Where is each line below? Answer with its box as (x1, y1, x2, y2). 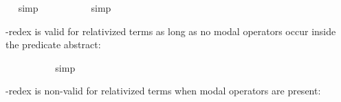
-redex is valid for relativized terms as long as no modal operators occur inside (5, 23, 336, 38)
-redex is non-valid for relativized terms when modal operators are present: (5, 83, 321, 98)
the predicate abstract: (5, 37, 101, 52)
